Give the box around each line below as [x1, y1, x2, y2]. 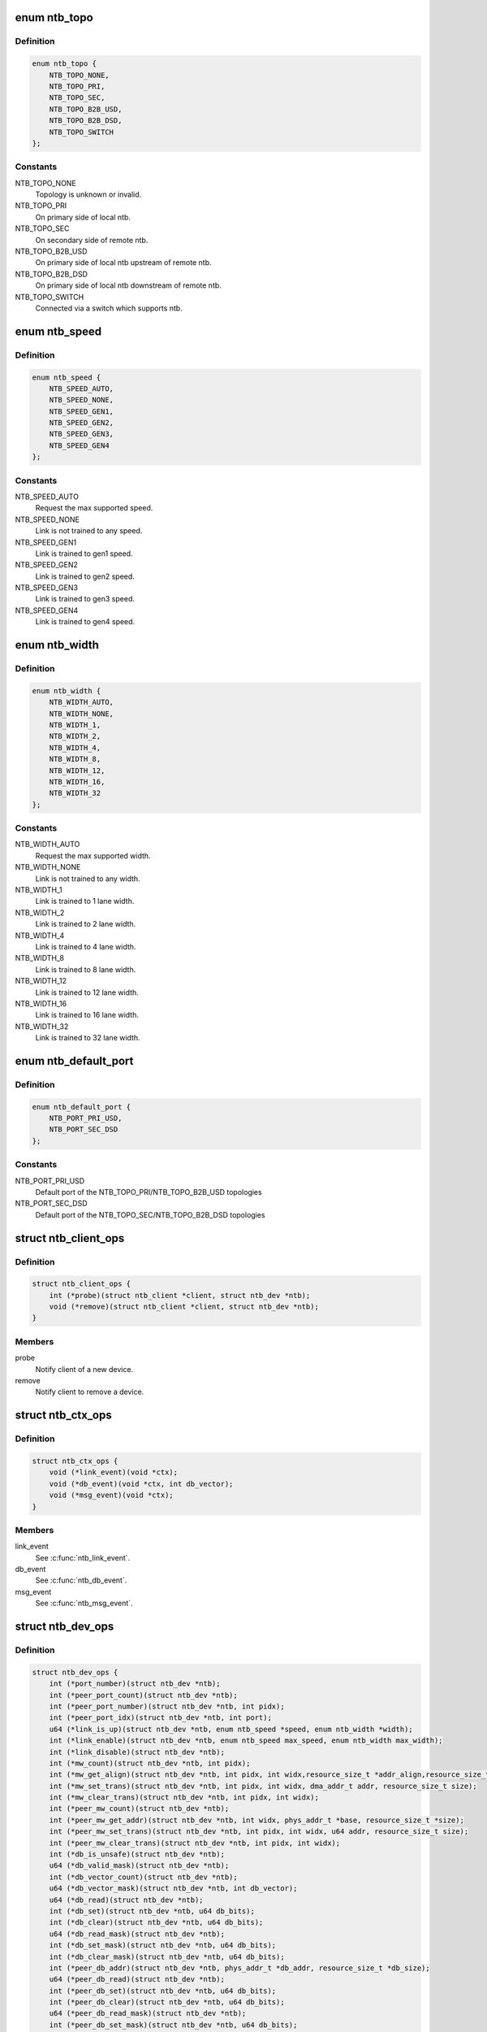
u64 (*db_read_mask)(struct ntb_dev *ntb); [49, 1929, 225, 1939]
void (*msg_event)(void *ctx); [49, 1491, 174, 1500]
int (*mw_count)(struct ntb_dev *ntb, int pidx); [49, 1758, 251, 1768]
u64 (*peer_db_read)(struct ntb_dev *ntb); [49, 1975, 225, 1984]
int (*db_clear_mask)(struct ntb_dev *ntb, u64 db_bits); [49, 1952, 285, 1961]
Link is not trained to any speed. [35, 526, 143, 536]
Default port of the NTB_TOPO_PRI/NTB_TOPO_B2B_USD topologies [35, 1187, 263, 1196]
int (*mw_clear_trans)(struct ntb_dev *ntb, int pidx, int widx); [49, 1793, 320, 1802]
